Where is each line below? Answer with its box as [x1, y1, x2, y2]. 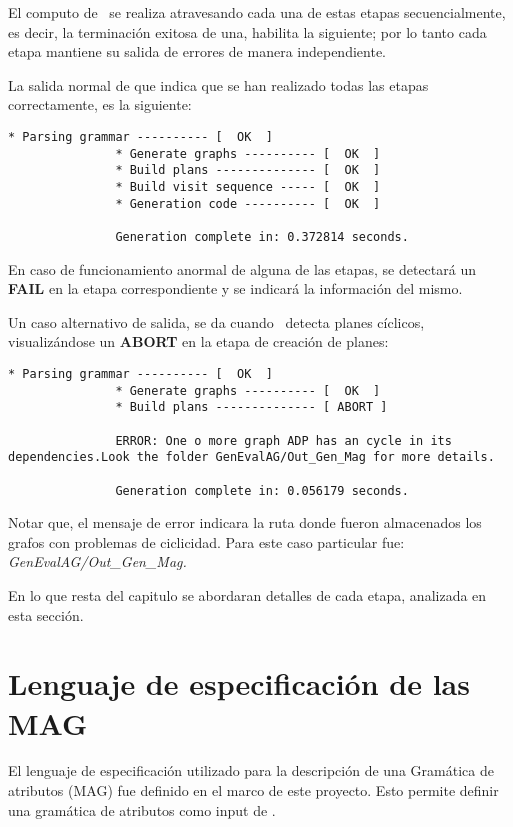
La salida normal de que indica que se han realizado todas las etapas [8, 74, 429, 95]
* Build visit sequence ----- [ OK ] [115, 179, 381, 194]
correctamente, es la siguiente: [8, 94, 192, 115]
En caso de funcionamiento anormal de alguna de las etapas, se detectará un [8, 258, 477, 279]
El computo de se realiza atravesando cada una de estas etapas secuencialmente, [8, 2, 506, 22]
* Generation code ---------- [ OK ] [115, 196, 381, 211]
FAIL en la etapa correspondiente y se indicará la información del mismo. [8, 278, 463, 299]
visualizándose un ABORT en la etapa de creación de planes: [8, 331, 389, 352]
